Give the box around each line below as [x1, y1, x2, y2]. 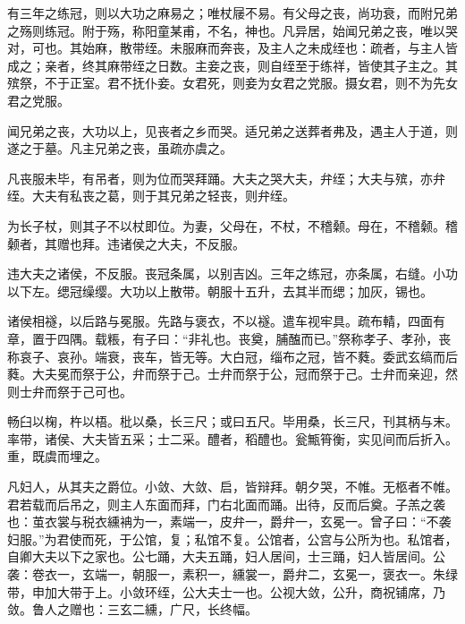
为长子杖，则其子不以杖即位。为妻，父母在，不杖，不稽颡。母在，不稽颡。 [7, 216, 445, 235]
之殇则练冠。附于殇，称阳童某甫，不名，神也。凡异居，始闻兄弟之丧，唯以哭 [7, 21, 458, 39]
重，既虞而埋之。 [7, 447, 107, 466]
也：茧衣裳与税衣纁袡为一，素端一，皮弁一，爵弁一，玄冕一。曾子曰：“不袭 [7, 512, 452, 531]
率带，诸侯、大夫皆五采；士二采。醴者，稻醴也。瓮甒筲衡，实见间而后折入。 [7, 429, 458, 448]
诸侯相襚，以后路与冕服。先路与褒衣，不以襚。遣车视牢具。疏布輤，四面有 [7, 312, 445, 330]
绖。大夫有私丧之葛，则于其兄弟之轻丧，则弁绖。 [7, 186, 295, 205]
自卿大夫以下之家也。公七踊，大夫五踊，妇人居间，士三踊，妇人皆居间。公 [7, 547, 445, 566]
